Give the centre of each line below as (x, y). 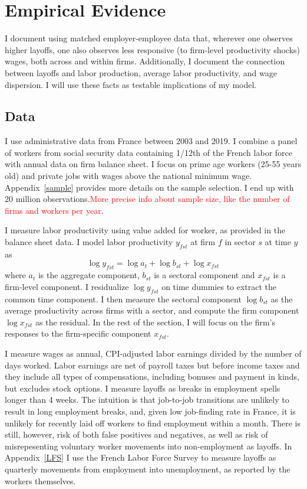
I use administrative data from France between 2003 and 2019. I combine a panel (151, 141)
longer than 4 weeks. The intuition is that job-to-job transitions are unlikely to (147, 400)
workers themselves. (40, 480)
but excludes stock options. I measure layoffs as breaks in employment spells (143, 388)
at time (278, 242)
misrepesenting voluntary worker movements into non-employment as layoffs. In (148, 446)
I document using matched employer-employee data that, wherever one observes (149, 38)
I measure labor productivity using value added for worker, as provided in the (145, 230)
